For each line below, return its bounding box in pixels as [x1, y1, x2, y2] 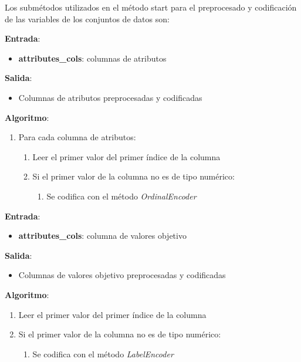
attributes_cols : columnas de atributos [18, 52, 167, 64]
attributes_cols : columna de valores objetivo [18, 229, 187, 242]
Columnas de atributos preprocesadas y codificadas [18, 91, 202, 103]
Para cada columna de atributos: [18, 131, 136, 143]
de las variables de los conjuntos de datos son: [5, 12, 170, 25]
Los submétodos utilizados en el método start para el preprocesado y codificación [5, 1, 297, 13]
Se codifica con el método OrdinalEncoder [46, 190, 197, 202]
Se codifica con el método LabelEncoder [32, 347, 174, 360]
